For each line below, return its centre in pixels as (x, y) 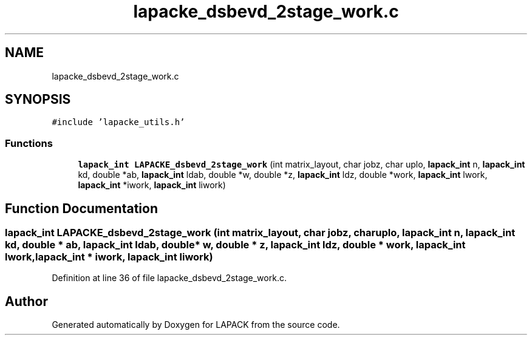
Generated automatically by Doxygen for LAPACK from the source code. (196, 325)
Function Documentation (81, 208)
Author (26, 301)
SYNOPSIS (38, 100)
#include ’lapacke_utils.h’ (118, 122)
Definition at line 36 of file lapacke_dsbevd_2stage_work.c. (169, 278)
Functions (29, 143)
